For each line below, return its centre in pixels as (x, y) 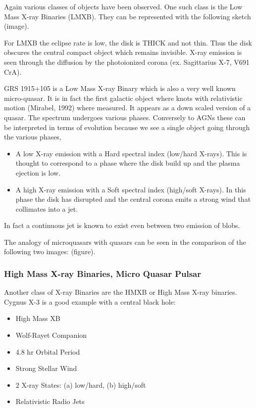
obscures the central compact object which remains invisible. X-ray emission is (123, 52)
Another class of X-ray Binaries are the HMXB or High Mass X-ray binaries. (121, 292)
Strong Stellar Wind (46, 368)
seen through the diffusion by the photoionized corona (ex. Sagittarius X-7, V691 (127, 62)
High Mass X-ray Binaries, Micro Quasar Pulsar (103, 273)
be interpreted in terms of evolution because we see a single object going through (127, 127)
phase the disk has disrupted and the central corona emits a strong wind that (133, 199)
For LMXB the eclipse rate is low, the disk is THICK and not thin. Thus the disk (128, 42)
